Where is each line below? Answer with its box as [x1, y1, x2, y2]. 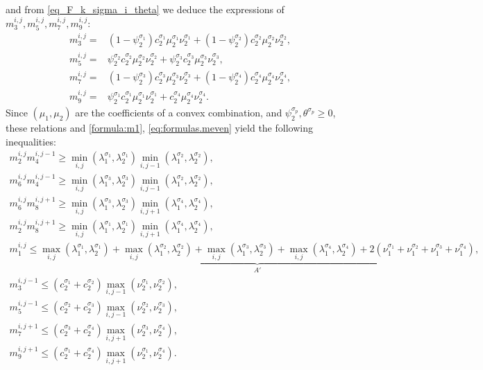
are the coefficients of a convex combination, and [75, 105, 282, 119]
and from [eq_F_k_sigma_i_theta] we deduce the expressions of [6, 2, 285, 16]
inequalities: [6, 134, 56, 148]
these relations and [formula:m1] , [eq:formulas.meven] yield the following [6, 120, 313, 134]
